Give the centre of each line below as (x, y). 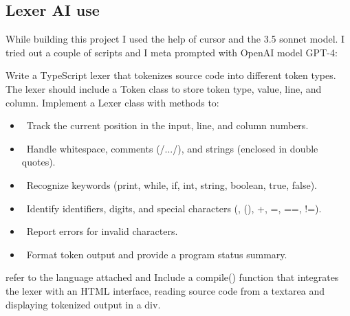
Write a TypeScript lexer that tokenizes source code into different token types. (171, 75)
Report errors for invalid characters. (102, 231)
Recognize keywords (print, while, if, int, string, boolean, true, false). (172, 184)
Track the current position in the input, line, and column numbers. (167, 125)
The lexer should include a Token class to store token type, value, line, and (164, 88)
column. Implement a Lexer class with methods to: (112, 102)
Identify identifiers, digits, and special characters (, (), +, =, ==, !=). (174, 208)
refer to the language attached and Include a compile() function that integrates (172, 277)
